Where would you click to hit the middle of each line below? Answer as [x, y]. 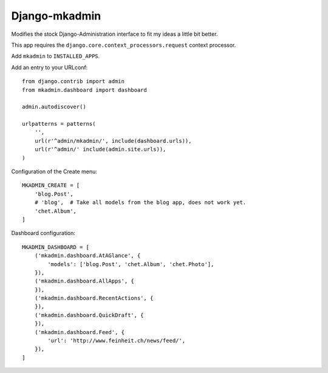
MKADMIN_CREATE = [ [51, 186]
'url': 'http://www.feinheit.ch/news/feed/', [116, 341]
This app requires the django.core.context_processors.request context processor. [124, 45]
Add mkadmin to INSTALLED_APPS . [56, 56]
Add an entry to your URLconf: [50, 67]
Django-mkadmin [56, 16]
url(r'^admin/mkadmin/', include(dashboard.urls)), [113, 141]
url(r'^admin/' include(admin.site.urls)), [100, 149]
